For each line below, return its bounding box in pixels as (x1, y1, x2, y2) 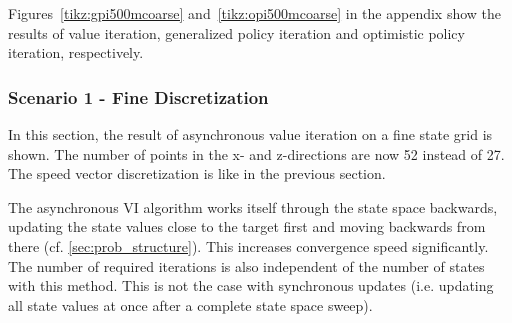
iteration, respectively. (8, 42, 144, 63)
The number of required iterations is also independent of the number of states (8, 255, 485, 276)
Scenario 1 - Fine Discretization (8, 84, 269, 109)
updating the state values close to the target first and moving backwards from (8, 216, 486, 237)
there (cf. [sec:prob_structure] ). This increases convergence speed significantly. (8, 235, 489, 256)
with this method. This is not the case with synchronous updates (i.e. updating (8, 275, 494, 296)
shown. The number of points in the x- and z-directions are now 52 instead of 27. (8, 143, 505, 164)
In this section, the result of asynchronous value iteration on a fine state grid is (8, 124, 493, 144)
